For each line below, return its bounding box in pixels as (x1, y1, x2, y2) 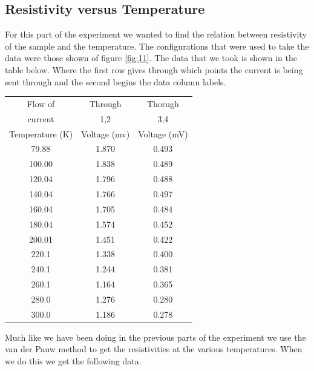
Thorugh (146, 97, 179, 110)
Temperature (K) (9, 127, 73, 140)
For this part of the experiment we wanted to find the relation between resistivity (5, 28, 307, 41)
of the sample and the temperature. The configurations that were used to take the (5, 39, 309, 52)
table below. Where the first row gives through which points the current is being (5, 63, 303, 76)
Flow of (27, 97, 55, 110)
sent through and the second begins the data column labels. (5, 75, 226, 88)
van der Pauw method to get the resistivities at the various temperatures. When (5, 343, 303, 355)
